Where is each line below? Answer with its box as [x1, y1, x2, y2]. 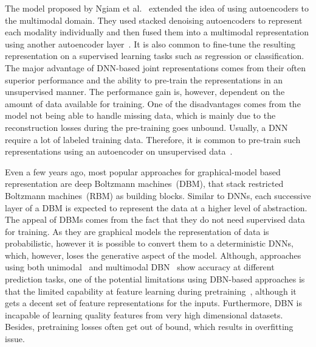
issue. [5, 332, 25, 345]
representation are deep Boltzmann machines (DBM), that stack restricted [5, 177, 284, 190]
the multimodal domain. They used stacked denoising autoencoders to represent [5, 13, 303, 26]
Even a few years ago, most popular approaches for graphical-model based [5, 165, 281, 178]
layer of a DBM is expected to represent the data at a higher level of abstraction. [5, 201, 307, 214]
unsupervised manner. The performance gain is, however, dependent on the [5, 85, 285, 98]
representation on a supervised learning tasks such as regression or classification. [5, 49, 304, 62]
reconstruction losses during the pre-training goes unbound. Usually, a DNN [5, 121, 288, 133]
